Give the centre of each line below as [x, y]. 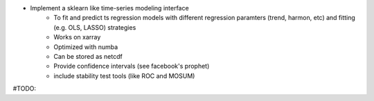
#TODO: [25, 89]
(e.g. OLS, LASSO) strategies [95, 27]
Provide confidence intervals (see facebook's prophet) [132, 66]
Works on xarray [77, 37]
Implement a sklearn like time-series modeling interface [110, 8]
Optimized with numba [86, 47]
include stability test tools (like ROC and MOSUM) [124, 75]
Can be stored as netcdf [88, 56]
